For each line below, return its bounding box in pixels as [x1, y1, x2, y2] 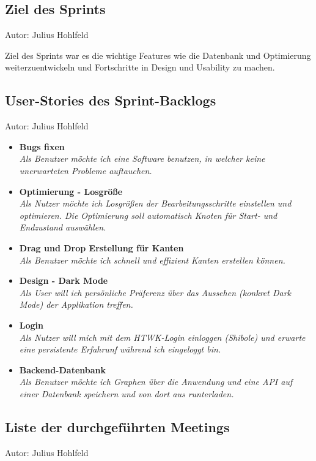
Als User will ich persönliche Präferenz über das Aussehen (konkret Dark [19, 286, 292, 299]
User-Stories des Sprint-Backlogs [5, 91, 216, 110]
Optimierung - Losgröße [19, 185, 123, 197]
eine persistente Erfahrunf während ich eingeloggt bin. [19, 343, 221, 356]
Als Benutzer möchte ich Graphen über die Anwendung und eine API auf [19, 375, 293, 388]
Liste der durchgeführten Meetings [5, 417, 230, 436]
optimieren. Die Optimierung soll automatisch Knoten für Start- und [19, 208, 277, 221]
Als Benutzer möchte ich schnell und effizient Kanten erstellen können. [19, 253, 285, 266]
